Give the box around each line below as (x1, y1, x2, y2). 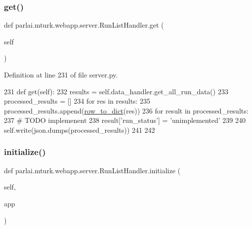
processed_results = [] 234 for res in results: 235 (4, 96, 150, 106)
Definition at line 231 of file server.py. (4, 70, 118, 79)
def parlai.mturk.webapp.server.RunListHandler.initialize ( (4, 165, 181, 175)
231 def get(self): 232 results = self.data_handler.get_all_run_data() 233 (4, 86, 228, 96)
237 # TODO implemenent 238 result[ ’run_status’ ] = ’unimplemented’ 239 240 (4, 115, 246, 125)
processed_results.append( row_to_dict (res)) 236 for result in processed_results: (4, 105, 249, 115)
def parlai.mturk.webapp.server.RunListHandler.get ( (4, 20, 164, 30)
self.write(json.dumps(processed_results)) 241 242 (4, 124, 155, 135)
